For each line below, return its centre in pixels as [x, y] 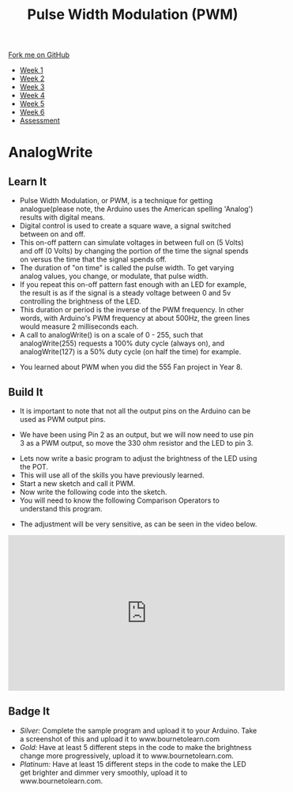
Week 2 [32, 79]
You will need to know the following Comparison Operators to [119, 500]
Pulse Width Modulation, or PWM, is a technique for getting [116, 201]
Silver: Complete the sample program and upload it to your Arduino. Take [138, 730]
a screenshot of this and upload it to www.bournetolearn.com [120, 739]
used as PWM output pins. [62, 419]
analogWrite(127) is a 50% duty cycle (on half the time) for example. [130, 352]
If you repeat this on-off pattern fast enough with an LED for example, [133, 285]
